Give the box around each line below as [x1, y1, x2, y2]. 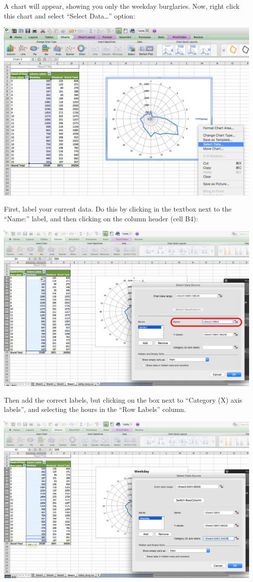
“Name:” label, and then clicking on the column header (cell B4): [4, 213, 198, 223]
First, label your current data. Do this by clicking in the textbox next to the [4, 204, 232, 214]
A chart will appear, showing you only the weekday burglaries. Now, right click [4, 1, 240, 11]
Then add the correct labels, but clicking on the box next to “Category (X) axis [4, 394, 242, 405]
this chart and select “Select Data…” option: [4, 10, 135, 20]
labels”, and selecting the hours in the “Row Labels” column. [4, 404, 186, 414]
